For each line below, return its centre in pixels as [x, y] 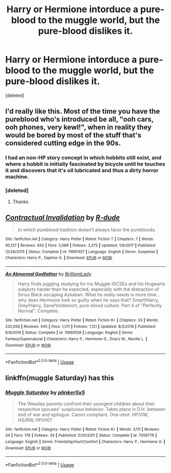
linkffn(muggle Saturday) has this [60, 378]
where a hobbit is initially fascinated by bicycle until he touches [85, 164]
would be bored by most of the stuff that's [73, 135]
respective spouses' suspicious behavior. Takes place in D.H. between [92, 409]
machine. [17, 177]
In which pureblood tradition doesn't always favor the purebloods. [87, 230]
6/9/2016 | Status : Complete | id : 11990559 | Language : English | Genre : [69, 333]
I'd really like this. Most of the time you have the [83, 111]
